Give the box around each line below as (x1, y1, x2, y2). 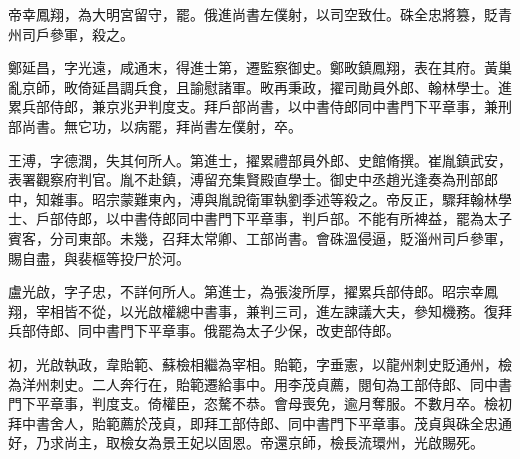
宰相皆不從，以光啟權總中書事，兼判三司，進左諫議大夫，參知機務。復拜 (35, 300, 512, 321)
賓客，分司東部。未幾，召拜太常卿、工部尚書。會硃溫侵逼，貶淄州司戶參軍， (8, 227, 512, 248)
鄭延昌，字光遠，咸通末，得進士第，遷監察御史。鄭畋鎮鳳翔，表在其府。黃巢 (8, 57, 512, 78)
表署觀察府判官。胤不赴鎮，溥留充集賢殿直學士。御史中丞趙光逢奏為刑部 (8, 169, 484, 190)
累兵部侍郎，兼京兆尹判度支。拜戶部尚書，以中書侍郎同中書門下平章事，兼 (8, 96, 498, 117)
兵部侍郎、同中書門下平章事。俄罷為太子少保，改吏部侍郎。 (8, 320, 400, 341)
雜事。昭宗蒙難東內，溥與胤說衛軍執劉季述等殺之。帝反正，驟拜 (49, 188, 470, 209)
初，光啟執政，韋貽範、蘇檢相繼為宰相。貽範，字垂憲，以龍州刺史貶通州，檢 (8, 353, 512, 374)
